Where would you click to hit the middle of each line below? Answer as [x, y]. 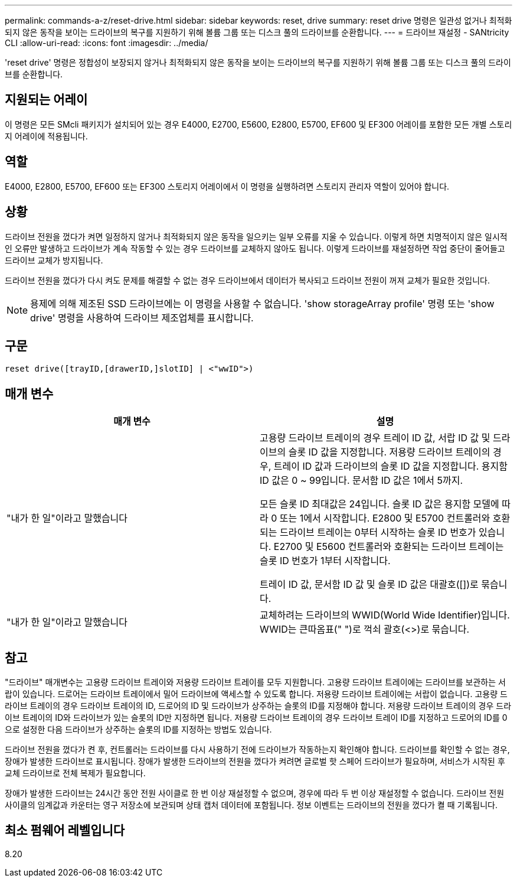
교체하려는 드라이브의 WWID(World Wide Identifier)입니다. [385, 615]
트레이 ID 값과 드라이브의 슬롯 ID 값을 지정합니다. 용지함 [390, 466]
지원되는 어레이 [46, 100]
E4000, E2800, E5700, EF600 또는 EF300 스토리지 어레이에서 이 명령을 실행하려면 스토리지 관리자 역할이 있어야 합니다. [227, 186]
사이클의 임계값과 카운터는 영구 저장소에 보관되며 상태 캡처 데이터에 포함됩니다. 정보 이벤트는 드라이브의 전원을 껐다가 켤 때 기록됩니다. [251, 805]
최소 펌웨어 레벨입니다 [65, 831]
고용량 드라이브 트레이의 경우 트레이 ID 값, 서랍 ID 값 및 [375, 438]
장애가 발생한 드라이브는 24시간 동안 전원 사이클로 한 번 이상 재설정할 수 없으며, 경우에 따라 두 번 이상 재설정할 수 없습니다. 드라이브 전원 [255, 793]
